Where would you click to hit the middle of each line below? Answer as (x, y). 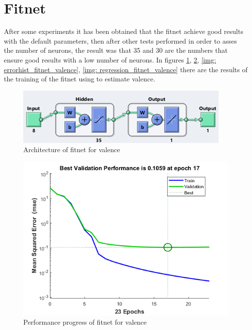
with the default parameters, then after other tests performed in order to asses (120, 40)
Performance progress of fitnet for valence (85, 322)
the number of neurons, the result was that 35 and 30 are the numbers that (116, 50)
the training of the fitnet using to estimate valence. (80, 79)
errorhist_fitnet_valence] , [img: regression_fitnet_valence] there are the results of (126, 69)
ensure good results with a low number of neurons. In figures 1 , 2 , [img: (110, 59)
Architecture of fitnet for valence (72, 149)
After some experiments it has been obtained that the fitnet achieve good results (124, 31)
